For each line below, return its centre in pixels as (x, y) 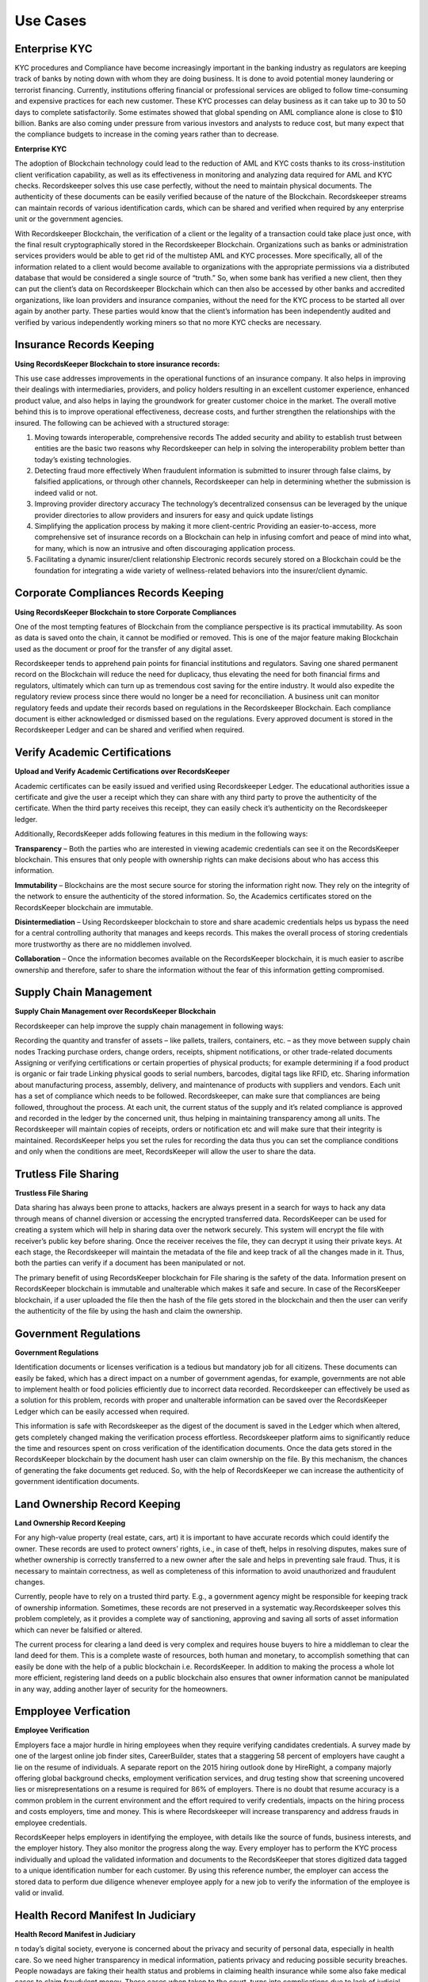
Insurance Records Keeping (84, 345)
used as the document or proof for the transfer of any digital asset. (124, 649)
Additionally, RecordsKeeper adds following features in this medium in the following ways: (161, 834)
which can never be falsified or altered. (78, 1630)
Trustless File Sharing (52, 1193)
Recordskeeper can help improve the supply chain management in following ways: (149, 1026)
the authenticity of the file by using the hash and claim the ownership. (129, 1310)
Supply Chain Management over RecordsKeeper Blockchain (115, 1012)
